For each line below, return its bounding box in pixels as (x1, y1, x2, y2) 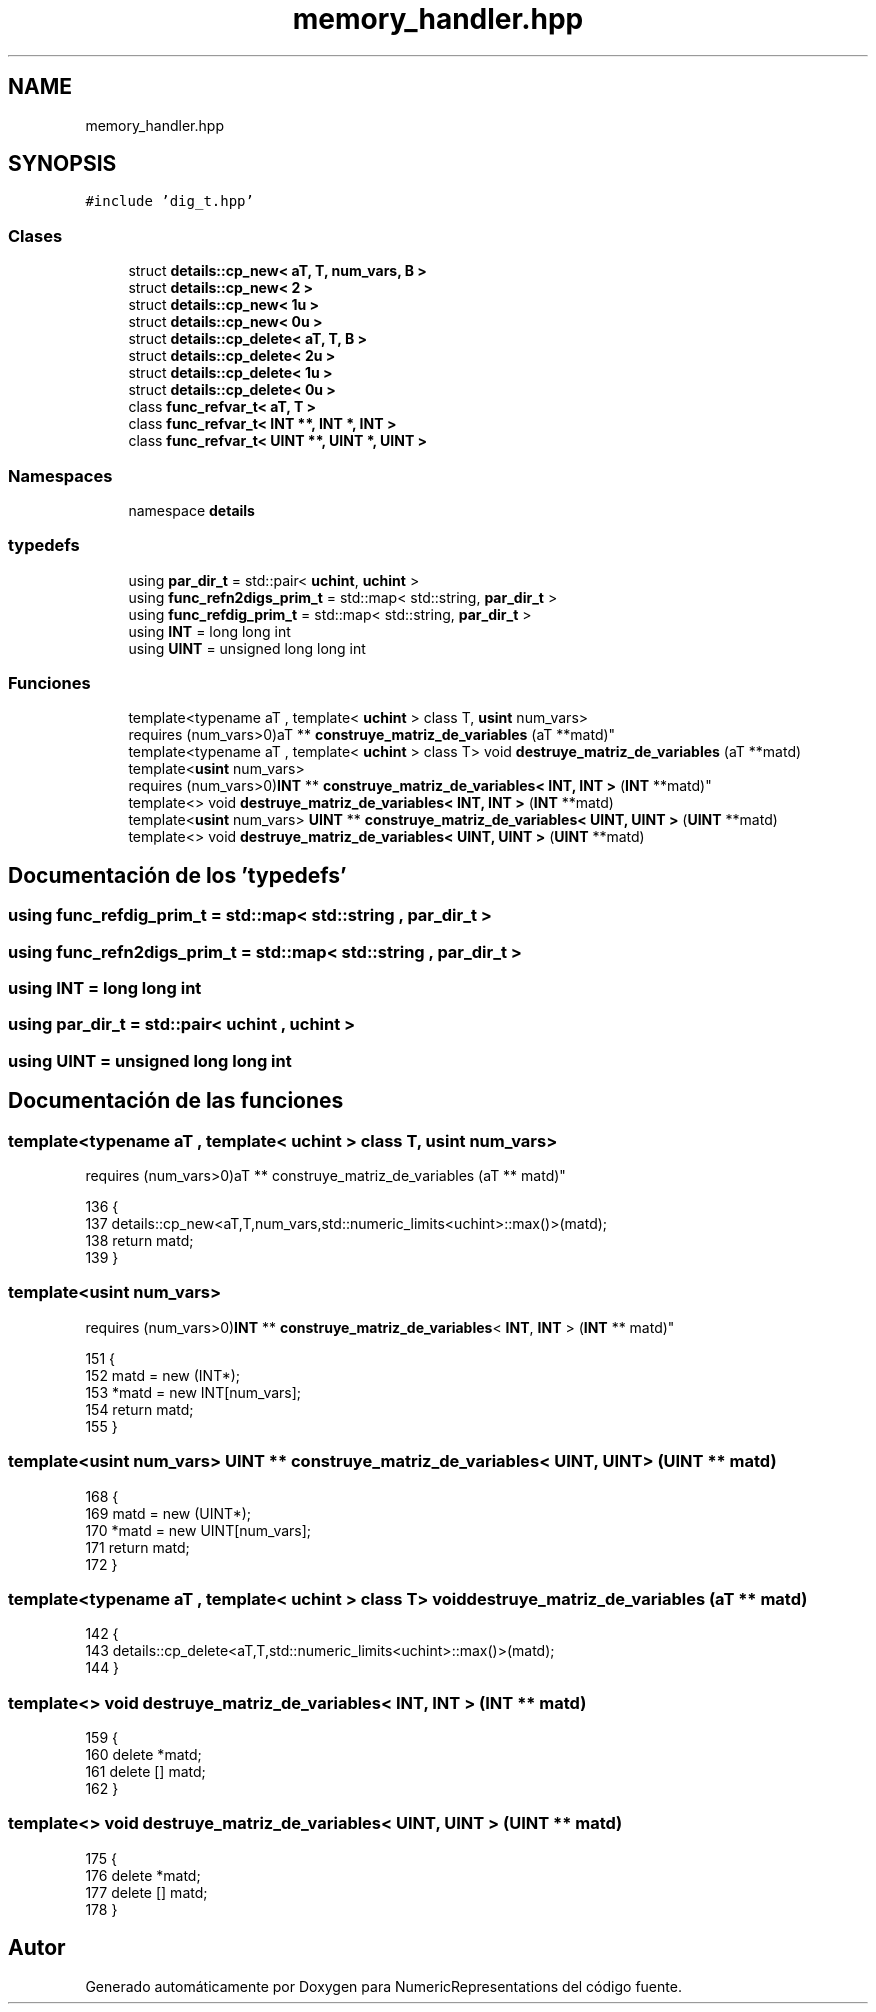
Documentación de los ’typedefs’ (8, 862, 347, 888)
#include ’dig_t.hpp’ (85, 193, 254, 210)
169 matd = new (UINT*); (85, 1504, 251, 1522)
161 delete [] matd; (85, 1763, 206, 1780)
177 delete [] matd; (85, 1883, 208, 1901)
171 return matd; (85, 1538, 190, 1556)
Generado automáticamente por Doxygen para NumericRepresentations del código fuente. (85, 1977, 682, 1995)
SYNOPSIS (8, 151, 117, 177)
